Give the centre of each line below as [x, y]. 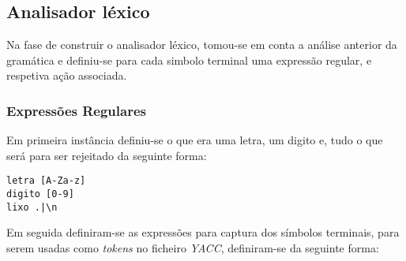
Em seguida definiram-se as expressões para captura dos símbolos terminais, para [203, 232]
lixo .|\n [32, 207]
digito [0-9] [40, 194]
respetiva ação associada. [67, 75]
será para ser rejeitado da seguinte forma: [107, 155]
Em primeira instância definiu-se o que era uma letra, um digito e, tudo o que [195, 140]
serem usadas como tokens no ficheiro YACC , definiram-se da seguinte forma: [193, 247]
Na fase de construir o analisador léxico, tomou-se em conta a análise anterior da [202, 45]
